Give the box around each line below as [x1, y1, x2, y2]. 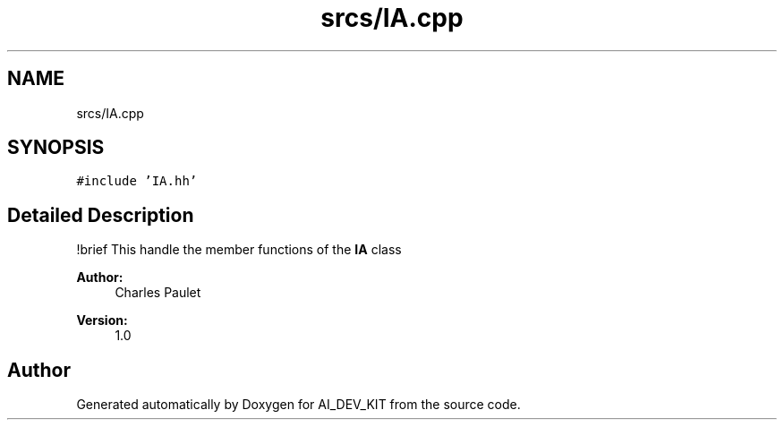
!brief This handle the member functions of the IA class [76, 242, 402, 258]
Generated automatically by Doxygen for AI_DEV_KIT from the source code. [76, 397, 521, 413]
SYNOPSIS [7, 136, 105, 159]
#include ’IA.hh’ [76, 174, 198, 189]
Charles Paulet [115, 285, 201, 301]
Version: [76, 312, 128, 329]
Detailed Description [7, 203, 194, 226]
